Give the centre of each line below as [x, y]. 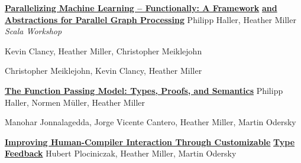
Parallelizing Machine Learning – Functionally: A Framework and [141, 8]
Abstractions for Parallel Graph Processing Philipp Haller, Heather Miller [150, 19]
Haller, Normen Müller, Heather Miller [75, 102]
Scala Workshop [33, 31]
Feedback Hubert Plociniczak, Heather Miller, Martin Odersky [121, 153]
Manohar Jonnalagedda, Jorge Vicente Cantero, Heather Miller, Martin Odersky [150, 122]
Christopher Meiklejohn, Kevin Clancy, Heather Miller [103, 71]
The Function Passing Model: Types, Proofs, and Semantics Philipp [144, 90]
